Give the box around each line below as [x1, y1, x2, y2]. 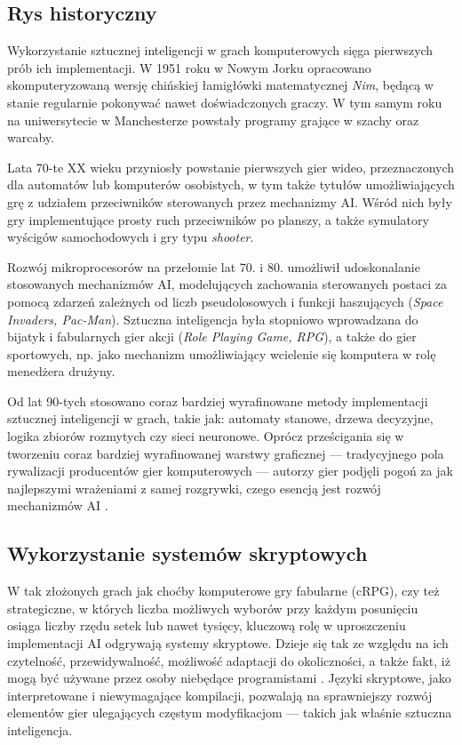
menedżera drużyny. [7, 362, 115, 381]
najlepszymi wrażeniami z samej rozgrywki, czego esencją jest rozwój [7, 478, 381, 497]
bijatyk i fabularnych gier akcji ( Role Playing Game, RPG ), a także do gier [7, 327, 417, 346]
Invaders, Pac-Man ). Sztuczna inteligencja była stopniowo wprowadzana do [7, 309, 418, 328]
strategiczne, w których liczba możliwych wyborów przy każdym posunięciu [7, 598, 418, 617]
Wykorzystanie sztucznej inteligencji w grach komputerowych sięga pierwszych [7, 41, 434, 60]
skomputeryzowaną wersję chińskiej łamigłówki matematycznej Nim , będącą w [7, 76, 434, 94]
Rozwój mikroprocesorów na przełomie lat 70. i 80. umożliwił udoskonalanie [7, 257, 420, 276]
